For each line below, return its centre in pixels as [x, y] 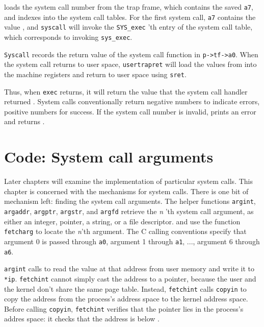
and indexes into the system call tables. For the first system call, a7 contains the [130, 17]
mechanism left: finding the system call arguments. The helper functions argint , [130, 201]
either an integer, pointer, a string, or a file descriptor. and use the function [122, 221]
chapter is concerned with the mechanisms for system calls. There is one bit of [126, 191]
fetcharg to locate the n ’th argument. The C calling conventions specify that [125, 231]
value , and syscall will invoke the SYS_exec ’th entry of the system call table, [128, 27]
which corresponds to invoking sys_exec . [68, 37]
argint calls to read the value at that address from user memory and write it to [129, 268]
